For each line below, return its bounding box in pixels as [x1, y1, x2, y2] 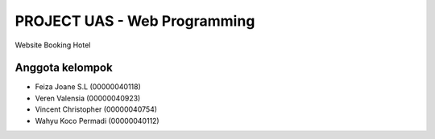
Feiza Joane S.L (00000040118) [35, 82, 141, 92]
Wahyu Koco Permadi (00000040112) [35, 116, 160, 125]
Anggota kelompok [14, 61, 113, 75]
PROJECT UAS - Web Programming [14, 12, 255, 30]
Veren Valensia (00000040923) [35, 93, 141, 103]
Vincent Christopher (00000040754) [35, 104, 157, 114]
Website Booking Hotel [14, 40, 91, 50]
